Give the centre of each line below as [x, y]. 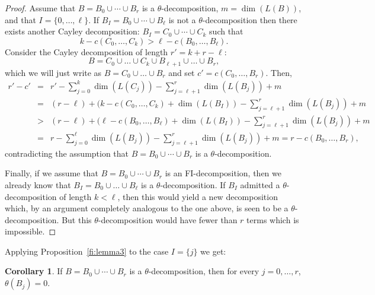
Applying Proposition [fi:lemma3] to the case [87, 251]
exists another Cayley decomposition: [72, 31]
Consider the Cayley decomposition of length [86, 51]
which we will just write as [53, 72]
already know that [38, 184]
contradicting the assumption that [67, 153]
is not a [182, 19]
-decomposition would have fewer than [168, 219]
